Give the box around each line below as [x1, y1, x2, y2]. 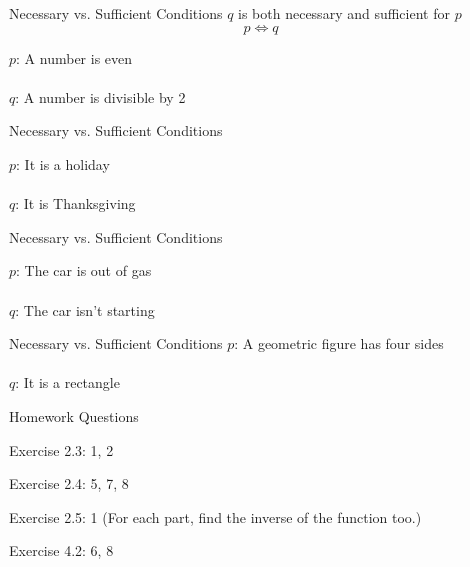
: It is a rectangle [15, 372, 120, 393]
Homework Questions [9, 405, 139, 426]
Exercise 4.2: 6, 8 [9, 540, 114, 561]
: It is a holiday [16, 153, 110, 174]
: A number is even [16, 47, 133, 68]
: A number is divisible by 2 [15, 86, 186, 107]
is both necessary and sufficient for [238, 3, 450, 23]
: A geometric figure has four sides [234, 333, 444, 354]
